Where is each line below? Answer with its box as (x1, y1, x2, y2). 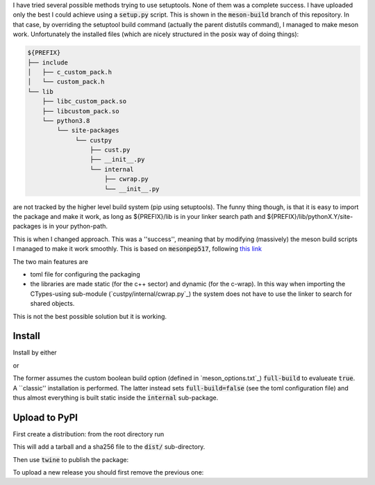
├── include (27, 58, 69, 66)
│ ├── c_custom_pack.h (27, 68, 112, 76)
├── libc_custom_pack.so (42, 97, 127, 106)
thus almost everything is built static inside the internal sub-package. (12, 393, 219, 402)
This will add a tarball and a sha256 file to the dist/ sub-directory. (12, 443, 206, 451)
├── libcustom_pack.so (42, 107, 119, 115)
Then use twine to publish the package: (12, 455, 128, 463)
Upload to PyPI (12, 411, 78, 423)
